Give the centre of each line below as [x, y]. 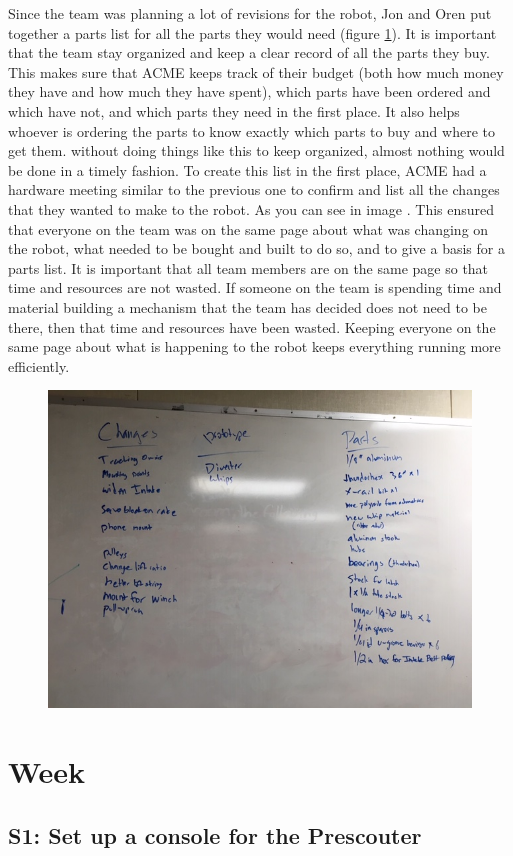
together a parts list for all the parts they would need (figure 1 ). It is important [252, 32]
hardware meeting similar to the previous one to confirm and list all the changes [254, 189]
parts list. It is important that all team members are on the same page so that [248, 267]
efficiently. [39, 365]
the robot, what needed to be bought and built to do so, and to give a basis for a [256, 248]
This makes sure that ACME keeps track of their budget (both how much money [256, 71]
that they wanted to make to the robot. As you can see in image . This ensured [251, 208]
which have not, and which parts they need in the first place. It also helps [234, 110]
